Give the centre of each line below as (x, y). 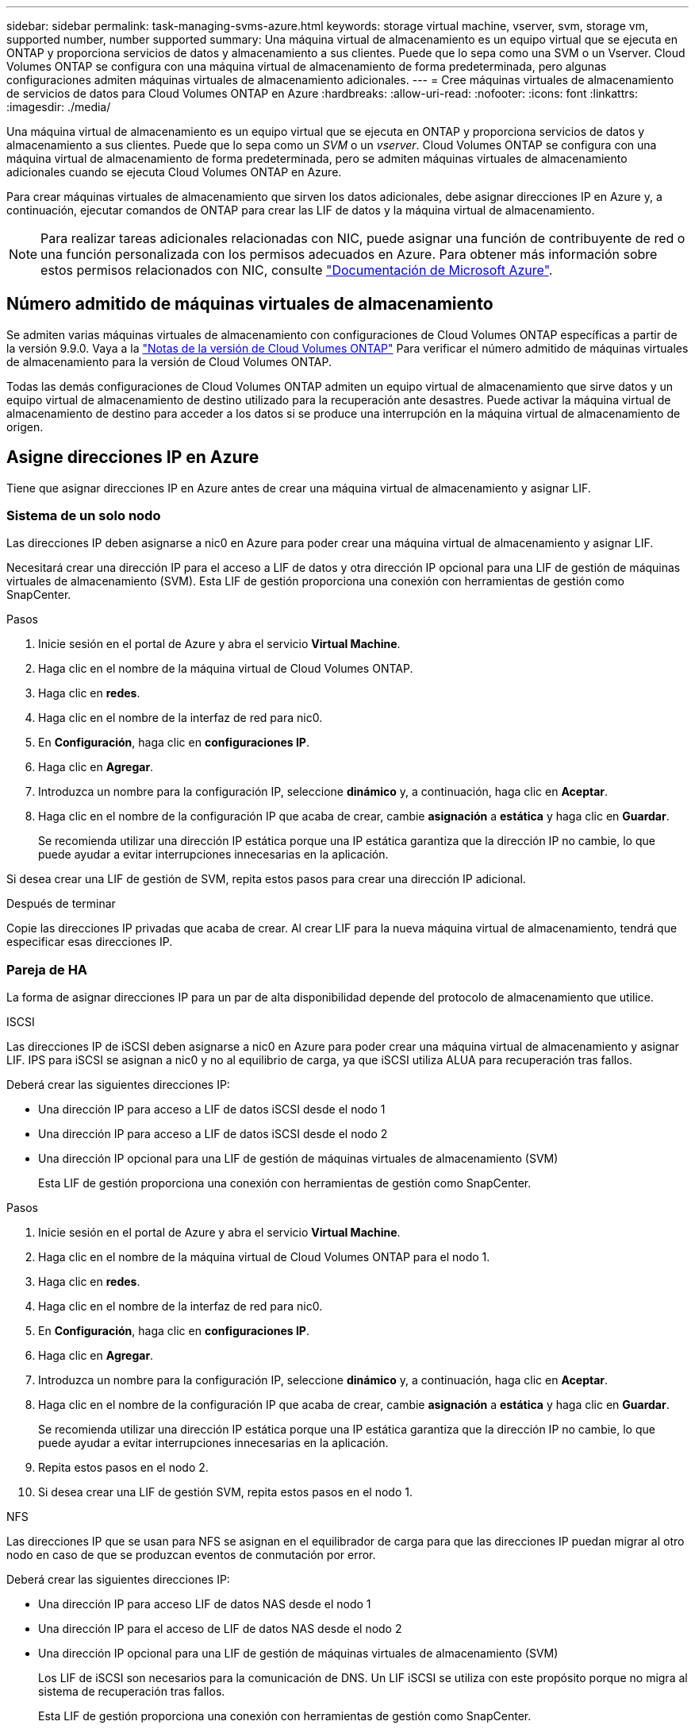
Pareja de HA (47, 969)
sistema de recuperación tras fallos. (132, 1692)
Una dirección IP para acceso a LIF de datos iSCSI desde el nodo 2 (213, 1134)
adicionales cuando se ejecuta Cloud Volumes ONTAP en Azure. (174, 172)
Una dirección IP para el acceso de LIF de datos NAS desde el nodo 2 (220, 1629)
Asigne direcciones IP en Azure (133, 457)
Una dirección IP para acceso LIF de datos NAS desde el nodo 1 (205, 1604)
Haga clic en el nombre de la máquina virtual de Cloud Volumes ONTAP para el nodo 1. (264, 1257)
